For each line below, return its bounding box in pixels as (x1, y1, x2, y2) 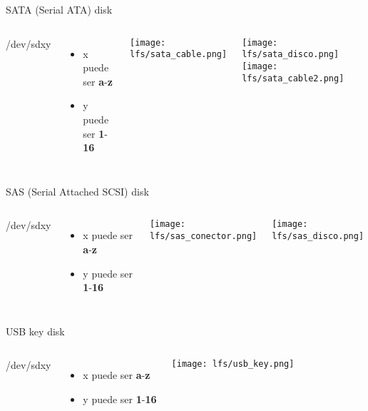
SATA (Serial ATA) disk (6, 2, 113, 16)
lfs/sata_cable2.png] (242, 73, 344, 83)
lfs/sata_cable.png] (130, 49, 228, 60)
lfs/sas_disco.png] (272, 231, 364, 241)
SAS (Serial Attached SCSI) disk (6, 183, 149, 198)
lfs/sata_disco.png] (242, 49, 339, 60)
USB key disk (6, 323, 65, 338)
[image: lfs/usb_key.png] (171, 359, 295, 370)
